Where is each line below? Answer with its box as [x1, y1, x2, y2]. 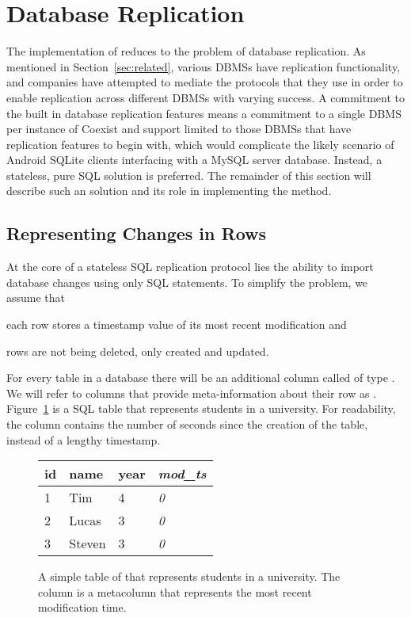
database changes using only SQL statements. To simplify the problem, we [6, 273, 368, 290]
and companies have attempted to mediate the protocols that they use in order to [6, 74, 403, 90]
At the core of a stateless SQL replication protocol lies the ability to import [6, 258, 374, 275]
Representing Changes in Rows [6, 221, 267, 246]
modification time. [38, 599, 127, 616]
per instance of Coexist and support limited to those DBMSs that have [6, 120, 352, 137]
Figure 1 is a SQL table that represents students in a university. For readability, [6, 400, 396, 417]
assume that [6, 289, 66, 306]
